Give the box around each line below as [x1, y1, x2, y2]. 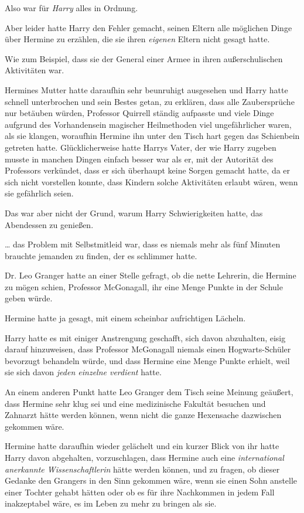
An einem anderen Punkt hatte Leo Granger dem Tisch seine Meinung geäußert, [5, 386, 293, 398]
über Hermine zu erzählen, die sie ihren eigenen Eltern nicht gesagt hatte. [5, 33, 270, 45]
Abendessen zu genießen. [5, 218, 94, 230]
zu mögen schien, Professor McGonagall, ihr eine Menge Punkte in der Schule [5, 280, 283, 293]
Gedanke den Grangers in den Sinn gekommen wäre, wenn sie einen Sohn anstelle [5, 474, 298, 487]
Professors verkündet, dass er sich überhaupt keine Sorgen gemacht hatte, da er [5, 164, 291, 176]
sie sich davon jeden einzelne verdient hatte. [5, 366, 162, 378]
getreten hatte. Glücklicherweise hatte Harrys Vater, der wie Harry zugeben [5, 141, 276, 153]
